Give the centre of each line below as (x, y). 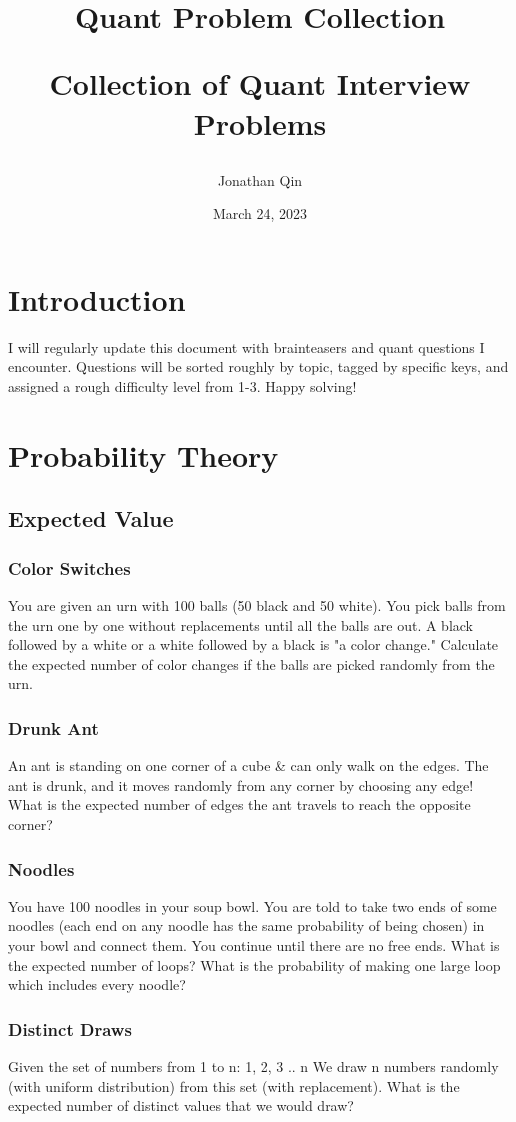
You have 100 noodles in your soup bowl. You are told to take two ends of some (252, 905)
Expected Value (91, 518)
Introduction (97, 298)
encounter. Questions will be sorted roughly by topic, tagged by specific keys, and (258, 366)
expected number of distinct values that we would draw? (181, 1105)
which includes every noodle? (97, 984)
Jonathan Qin (260, 179)
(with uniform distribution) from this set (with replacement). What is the (234, 1085)
